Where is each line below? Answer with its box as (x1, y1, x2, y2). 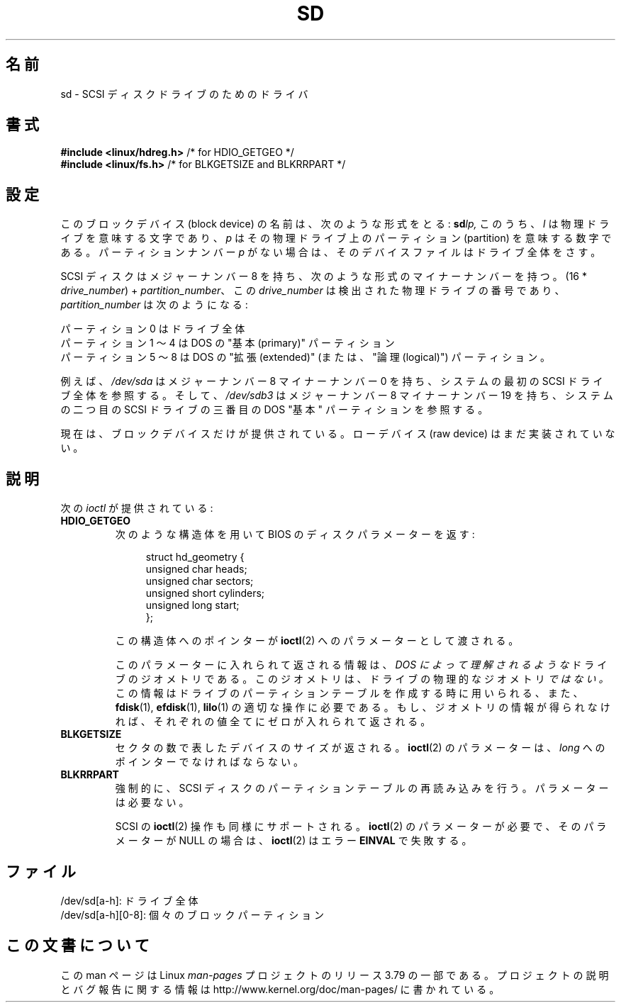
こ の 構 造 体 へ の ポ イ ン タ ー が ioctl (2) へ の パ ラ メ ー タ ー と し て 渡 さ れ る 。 (115, 634, 519, 647)
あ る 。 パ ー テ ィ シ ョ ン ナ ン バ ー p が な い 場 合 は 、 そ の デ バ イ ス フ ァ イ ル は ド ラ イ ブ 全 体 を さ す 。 (60, 246, 601, 259)
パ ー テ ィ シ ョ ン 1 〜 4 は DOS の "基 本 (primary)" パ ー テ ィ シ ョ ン (60, 337, 395, 349)
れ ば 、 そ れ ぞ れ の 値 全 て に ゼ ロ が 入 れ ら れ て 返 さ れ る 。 (115, 715, 431, 728)
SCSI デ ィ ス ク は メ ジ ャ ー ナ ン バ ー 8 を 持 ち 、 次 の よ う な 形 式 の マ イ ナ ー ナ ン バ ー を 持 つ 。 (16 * (60, 270, 587, 283)
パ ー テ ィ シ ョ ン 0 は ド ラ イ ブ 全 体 (60, 323, 245, 335)
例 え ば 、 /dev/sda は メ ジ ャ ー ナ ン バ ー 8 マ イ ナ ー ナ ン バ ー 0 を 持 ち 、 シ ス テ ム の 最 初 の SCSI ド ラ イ (60, 375, 603, 388)
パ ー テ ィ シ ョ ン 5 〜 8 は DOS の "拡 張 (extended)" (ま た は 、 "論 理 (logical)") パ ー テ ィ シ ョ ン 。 (60, 351, 551, 364)
